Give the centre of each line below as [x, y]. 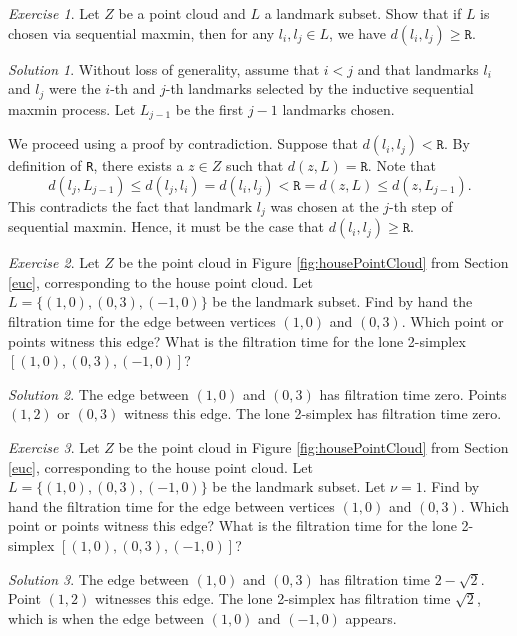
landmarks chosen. [338, 108]
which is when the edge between [106, 617]
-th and [133, 88]
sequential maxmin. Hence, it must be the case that [166, 226]
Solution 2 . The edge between [98, 393]
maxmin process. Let [72, 108]
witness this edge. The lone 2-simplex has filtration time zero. [312, 413]
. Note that [401, 165]
